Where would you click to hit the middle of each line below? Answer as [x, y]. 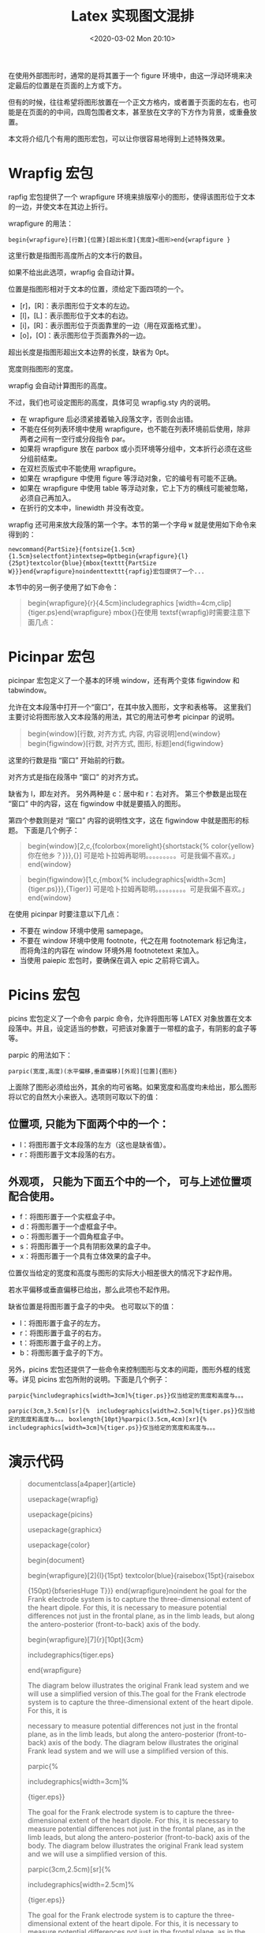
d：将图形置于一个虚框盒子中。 [70, 1226]
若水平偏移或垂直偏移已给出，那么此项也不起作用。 [91, 1289]
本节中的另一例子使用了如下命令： [63, 587]
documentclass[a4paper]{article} [82, 1484]
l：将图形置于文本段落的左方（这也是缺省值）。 [95, 1144]
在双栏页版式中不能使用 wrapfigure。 [80, 468]
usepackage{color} [59, 1545]
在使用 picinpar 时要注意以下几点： [65, 914]
